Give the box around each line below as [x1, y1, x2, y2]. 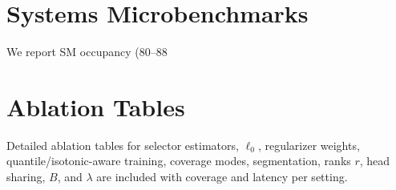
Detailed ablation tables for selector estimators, [6, 136, 239, 153]
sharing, [6, 168, 46, 185]
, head [359, 152, 390, 169]
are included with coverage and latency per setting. [96, 168, 348, 185]
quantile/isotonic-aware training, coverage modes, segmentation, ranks [6, 152, 351, 169]
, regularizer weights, [257, 136, 360, 153]
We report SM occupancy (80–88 [6, 43, 168, 60]
